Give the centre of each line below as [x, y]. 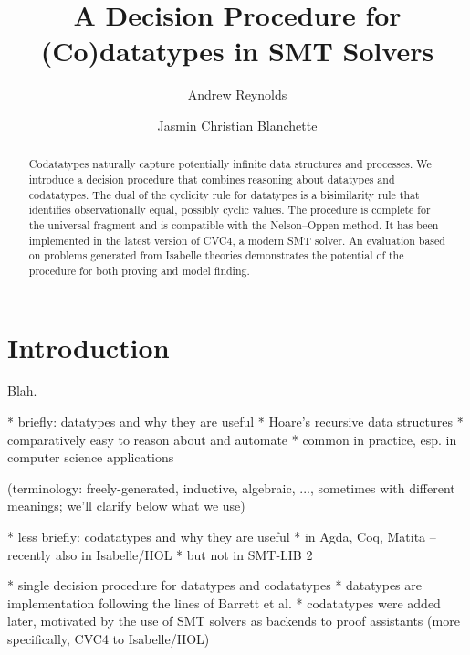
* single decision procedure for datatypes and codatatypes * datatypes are [214, 585]
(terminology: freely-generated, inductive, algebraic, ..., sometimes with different [231, 487]
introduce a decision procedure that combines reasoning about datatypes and [212, 179]
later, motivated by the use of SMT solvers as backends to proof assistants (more [234, 621]
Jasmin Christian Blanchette [237, 125]
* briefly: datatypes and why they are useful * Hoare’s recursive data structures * [235, 422]
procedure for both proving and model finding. [139, 270]
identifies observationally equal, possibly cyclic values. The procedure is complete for [230, 210]
